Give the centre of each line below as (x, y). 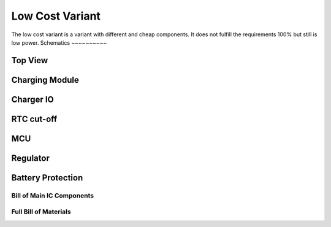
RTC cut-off (34, 119)
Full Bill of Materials (41, 212)
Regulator (31, 158)
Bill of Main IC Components (53, 195)
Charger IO (33, 99)
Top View (30, 60)
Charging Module (45, 80)
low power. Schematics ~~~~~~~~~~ (59, 42)
